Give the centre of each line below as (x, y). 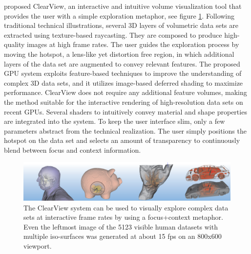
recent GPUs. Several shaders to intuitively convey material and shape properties (125, 111)
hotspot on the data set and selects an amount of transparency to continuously (122, 140)
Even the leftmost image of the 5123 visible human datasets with (121, 226)
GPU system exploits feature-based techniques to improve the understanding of (123, 73)
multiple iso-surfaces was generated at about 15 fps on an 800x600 (123, 236)
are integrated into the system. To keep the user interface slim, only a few (115, 121)
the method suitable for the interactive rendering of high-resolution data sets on (124, 102)
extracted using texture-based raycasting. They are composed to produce (113, 35)
